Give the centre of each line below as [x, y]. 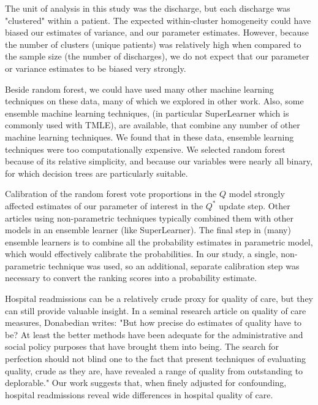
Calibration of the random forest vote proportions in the [111, 194]
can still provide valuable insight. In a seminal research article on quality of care [156, 310]
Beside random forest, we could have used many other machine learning [139, 89]
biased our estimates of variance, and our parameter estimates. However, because [157, 32]
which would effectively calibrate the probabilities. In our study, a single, [142, 254]
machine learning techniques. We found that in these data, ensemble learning [150, 137]
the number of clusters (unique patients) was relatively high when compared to [153, 44]
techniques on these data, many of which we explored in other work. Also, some [154, 101]
